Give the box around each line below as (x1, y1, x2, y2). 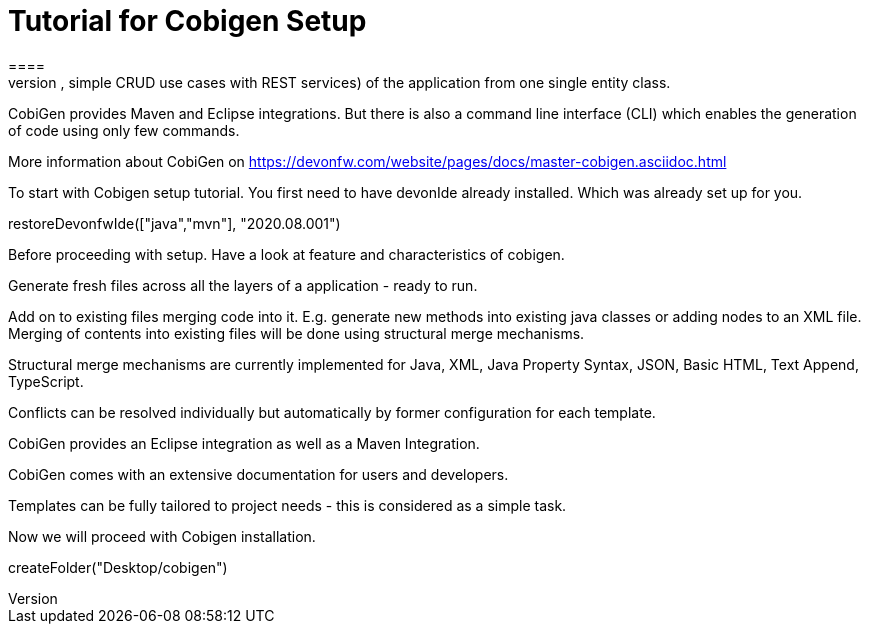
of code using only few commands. (8, 121, 240, 139)
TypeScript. (8, 372, 84, 390)
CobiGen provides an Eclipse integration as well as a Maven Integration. (8, 434, 480, 452)
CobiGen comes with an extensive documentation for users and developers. (8, 465, 509, 483)
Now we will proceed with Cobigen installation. (8, 527, 316, 545)
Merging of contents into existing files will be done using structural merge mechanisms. (8, 324, 585, 342)
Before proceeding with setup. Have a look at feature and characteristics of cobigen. (8, 245, 565, 263)
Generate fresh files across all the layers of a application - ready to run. (8, 276, 478, 294)
